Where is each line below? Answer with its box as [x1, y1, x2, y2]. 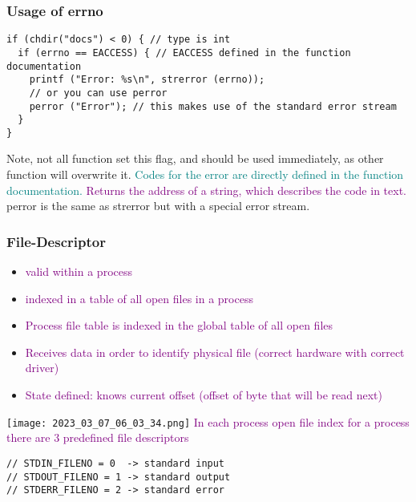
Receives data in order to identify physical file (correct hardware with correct [25, 343, 405, 360]
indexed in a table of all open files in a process [25, 289, 253, 306]
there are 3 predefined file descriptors [6, 429, 189, 446]
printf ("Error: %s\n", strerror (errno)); [29, 74, 265, 86]
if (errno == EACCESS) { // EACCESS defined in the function [18, 47, 351, 59]
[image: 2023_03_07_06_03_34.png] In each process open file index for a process [6, 413, 410, 430]
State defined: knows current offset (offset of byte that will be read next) [25, 387, 383, 403]
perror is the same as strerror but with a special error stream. [6, 197, 310, 214]
